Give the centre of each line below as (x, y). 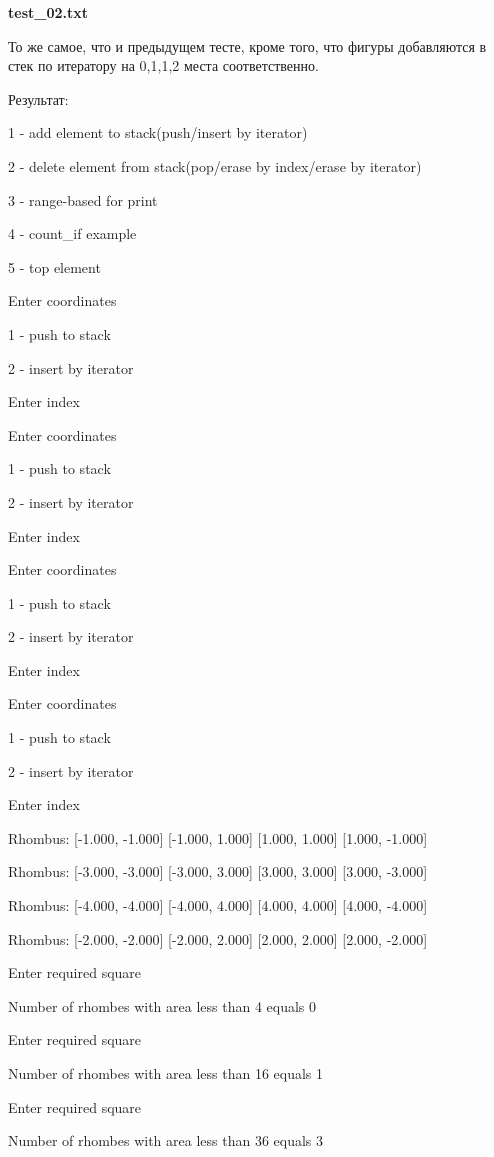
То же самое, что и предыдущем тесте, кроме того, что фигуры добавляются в (247, 45)
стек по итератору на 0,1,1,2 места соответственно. (163, 65)
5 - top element (54, 266)
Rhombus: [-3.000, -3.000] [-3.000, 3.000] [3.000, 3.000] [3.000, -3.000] (218, 871)
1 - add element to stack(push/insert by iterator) (158, 132)
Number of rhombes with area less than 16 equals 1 (166, 1073)
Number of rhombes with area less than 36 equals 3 (166, 1140)
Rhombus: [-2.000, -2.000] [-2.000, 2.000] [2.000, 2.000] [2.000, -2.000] (218, 938)
